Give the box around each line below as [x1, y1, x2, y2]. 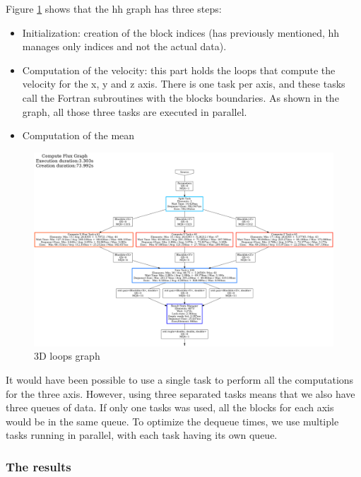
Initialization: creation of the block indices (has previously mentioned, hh [22, 25, 340, 40]
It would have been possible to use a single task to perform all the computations [6, 372, 354, 387]
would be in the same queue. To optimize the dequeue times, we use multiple [6, 413, 339, 428]
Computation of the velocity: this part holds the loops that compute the [22, 62, 336, 77]
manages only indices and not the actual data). [22, 39, 227, 54]
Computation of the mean [22, 128, 135, 143]
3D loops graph [34, 348, 100, 363]
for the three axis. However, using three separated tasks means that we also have [6, 386, 355, 401]
